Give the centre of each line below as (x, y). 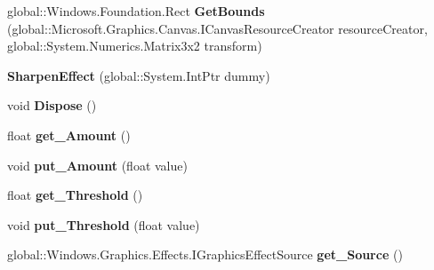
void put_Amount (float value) (97, 165)
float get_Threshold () (75, 195)
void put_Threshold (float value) (104, 224)
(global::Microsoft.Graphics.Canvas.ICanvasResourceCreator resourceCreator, (217, 28)
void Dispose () (52, 105)
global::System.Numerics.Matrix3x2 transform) (135, 46)
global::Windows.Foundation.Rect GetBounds (136, 11)
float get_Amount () (69, 135)
